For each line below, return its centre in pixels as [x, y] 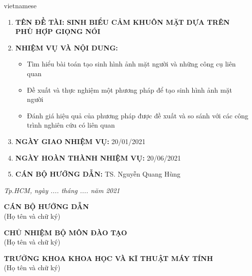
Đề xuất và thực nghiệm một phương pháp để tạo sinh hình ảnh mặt [129, 89]
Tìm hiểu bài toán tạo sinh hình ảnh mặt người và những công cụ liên [131, 64]
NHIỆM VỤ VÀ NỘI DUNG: [67, 47]
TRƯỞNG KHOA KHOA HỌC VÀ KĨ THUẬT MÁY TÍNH [109, 258]
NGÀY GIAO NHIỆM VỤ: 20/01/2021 [80, 141]
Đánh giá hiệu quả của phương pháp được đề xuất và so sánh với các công [138, 115]
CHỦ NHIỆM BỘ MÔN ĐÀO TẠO [66, 232]
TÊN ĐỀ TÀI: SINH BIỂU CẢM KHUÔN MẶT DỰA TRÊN [122, 22]
